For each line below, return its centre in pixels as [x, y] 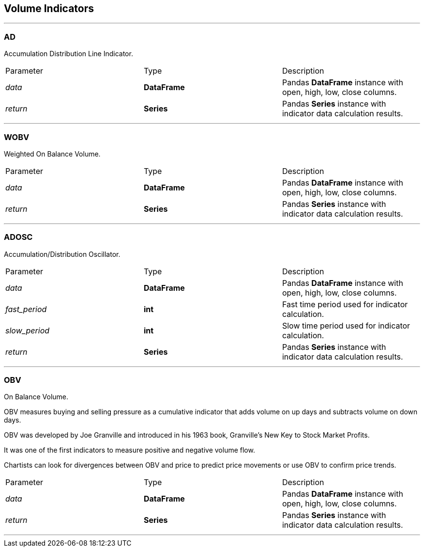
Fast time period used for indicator [345, 304]
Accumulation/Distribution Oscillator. [62, 254]
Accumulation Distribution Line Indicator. [68, 54]
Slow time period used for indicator [346, 325]
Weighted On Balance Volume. [52, 154]
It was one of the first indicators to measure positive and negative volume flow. [129, 450]
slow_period [28, 330]
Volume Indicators [49, 8]
